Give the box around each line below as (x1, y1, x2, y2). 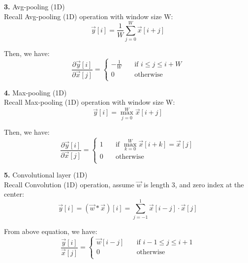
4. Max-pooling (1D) (4, 87, 67, 97)
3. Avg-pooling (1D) (4, 1, 65, 11)
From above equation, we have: (4, 226, 97, 236)
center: (4, 189, 24, 199)
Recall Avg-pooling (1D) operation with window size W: (4, 11, 173, 21)
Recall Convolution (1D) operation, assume (4, 179, 134, 189)
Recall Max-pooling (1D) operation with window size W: (4, 97, 175, 107)
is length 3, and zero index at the (144, 179, 244, 189)
